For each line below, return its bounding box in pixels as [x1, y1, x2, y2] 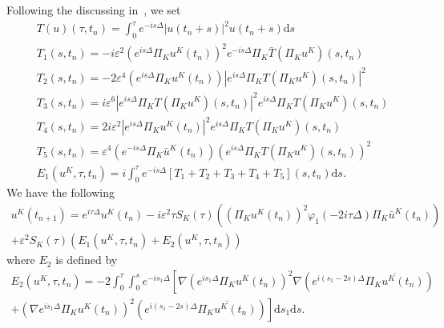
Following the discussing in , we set [6, 2, 181, 18]
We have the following [6, 184, 115, 201]
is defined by [55, 251, 118, 268]
